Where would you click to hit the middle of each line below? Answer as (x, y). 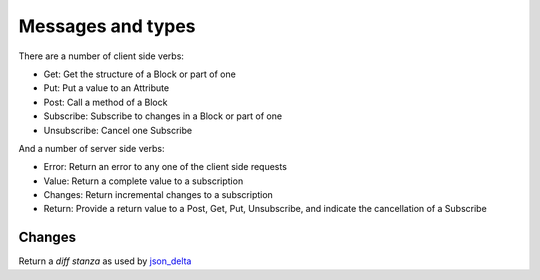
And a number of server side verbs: (91, 148)
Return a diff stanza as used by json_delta (105, 261)
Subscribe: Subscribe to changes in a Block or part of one (163, 116)
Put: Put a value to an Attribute (106, 88)
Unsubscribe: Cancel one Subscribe (118, 130)
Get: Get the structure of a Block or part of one (140, 74)
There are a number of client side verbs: (101, 56)
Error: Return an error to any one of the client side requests (165, 167)
